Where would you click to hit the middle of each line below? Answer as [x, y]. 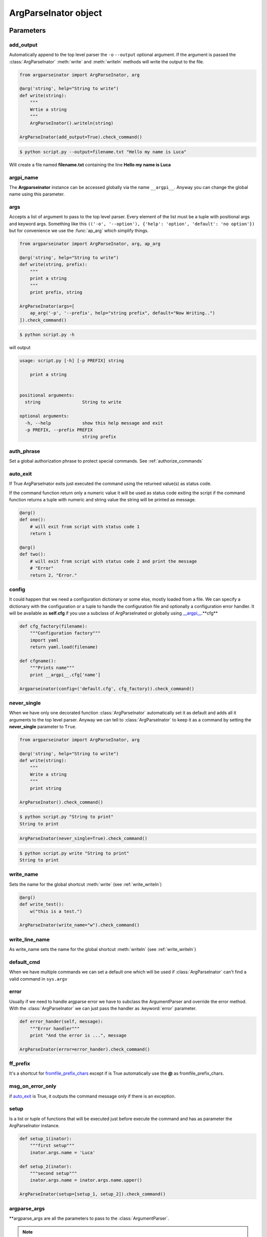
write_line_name [29, 939]
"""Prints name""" [52, 668]
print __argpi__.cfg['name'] [65, 675]
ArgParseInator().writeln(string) [72, 123]
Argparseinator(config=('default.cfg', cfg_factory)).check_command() [107, 689]
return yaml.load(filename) [64, 647]
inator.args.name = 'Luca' [63, 1152]
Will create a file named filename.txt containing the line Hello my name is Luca [90, 165]
